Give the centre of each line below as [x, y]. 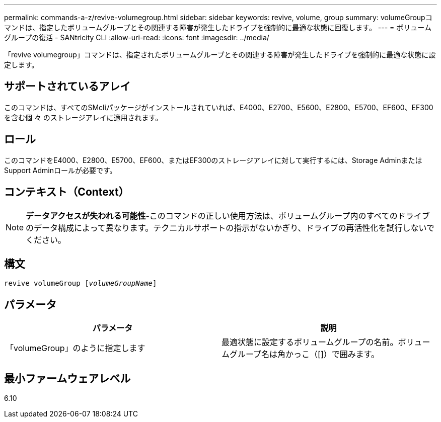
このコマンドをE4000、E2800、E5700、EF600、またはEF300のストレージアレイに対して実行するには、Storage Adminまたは [213, 160]
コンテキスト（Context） [67, 192]
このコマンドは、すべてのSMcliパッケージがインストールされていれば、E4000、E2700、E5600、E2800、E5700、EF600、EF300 [219, 107]
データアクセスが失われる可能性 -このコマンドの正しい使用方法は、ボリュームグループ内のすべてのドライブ [228, 216]
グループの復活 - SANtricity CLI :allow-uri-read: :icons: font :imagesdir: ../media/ [137, 37]
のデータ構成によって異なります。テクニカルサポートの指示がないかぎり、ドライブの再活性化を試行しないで [230, 228]
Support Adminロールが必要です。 [60, 170]
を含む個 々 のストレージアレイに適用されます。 [83, 117]
